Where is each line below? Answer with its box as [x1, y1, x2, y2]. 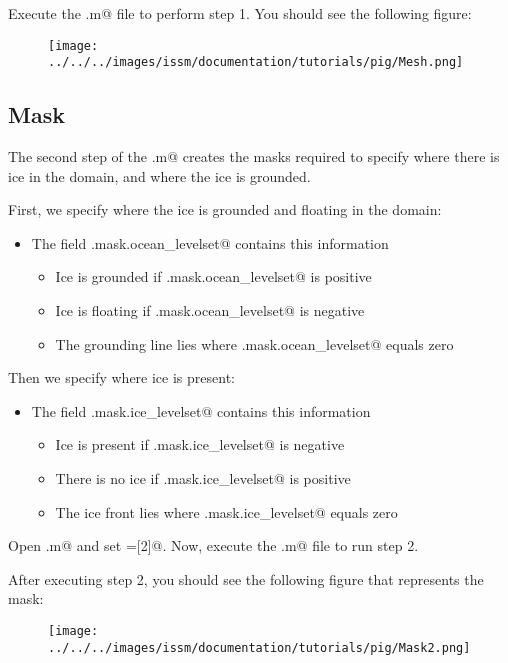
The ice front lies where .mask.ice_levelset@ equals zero [55, 501, 398, 522]
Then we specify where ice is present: [8, 367, 235, 388]
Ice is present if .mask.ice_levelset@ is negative [55, 434, 345, 455]
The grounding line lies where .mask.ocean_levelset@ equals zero [55, 333, 454, 354]
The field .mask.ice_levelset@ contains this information [31, 400, 371, 421]
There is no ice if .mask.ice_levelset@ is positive [55, 468, 351, 489]
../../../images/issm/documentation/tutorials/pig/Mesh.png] [48, 55, 464, 70]
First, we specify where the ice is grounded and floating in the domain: [8, 199, 442, 220]
